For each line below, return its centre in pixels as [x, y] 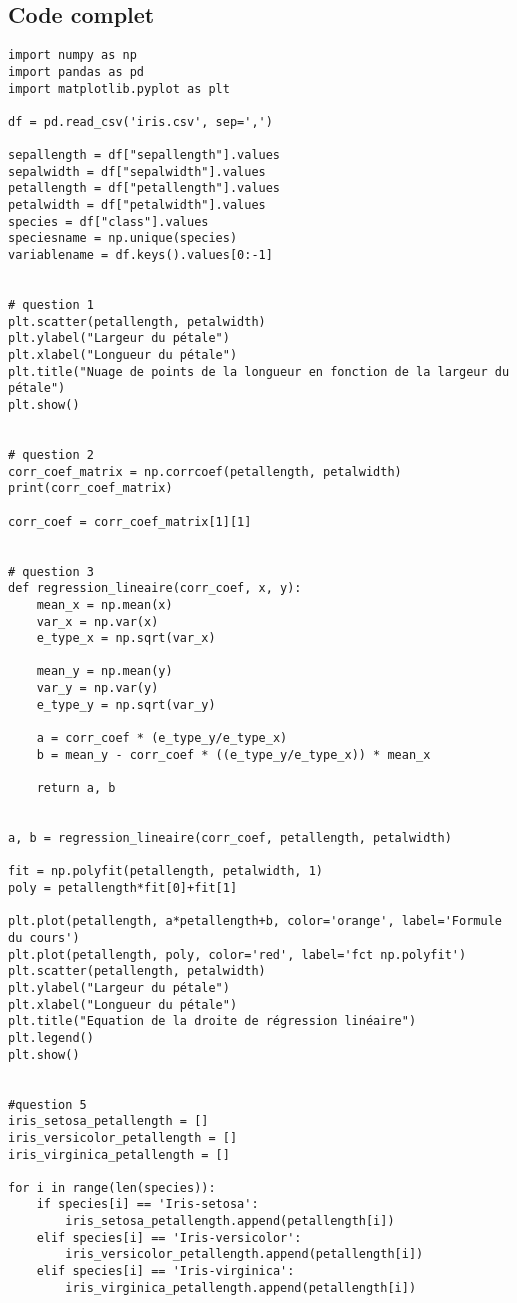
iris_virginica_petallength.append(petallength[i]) [241, 1287]
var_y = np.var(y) [97, 688]
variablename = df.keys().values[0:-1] [140, 255]
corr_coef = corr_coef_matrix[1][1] [130, 521]
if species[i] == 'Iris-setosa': [147, 1204]
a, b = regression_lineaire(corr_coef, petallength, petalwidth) [230, 838]
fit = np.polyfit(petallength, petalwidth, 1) [165, 871]
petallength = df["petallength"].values [144, 188]
